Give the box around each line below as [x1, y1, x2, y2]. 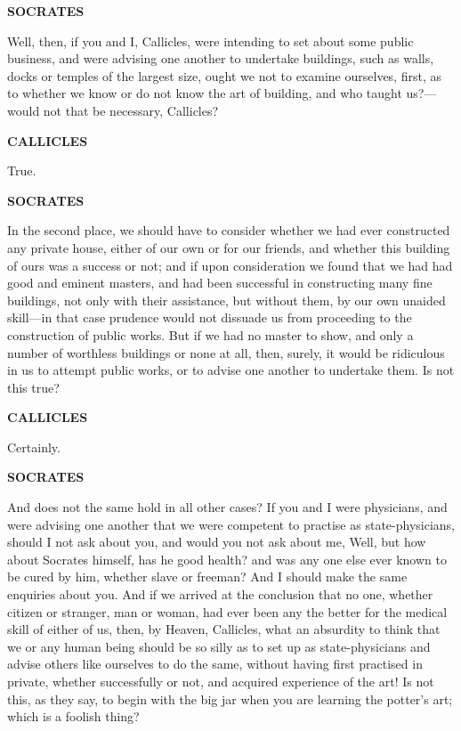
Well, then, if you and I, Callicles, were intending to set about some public [7, 31, 414, 50]
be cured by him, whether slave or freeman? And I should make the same [7, 567, 408, 586]
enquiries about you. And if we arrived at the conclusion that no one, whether [7, 585, 433, 604]
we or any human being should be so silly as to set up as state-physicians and [7, 637, 431, 655]
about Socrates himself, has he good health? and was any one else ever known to [7, 549, 447, 568]
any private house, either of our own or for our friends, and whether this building [7, 238, 450, 256]
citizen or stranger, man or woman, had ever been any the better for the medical [7, 602, 448, 621]
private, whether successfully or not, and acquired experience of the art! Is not [7, 672, 434, 690]
